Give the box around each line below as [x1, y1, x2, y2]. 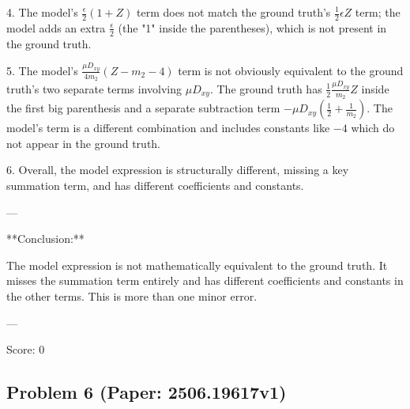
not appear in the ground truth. [6, 134, 161, 151]
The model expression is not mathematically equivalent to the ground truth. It [6, 256, 388, 273]
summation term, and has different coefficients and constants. [6, 176, 304, 193]
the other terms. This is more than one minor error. [6, 287, 258, 304]
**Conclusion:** [6, 230, 85, 247]
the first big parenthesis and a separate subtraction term [6, 100, 280, 116]
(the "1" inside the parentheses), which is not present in [118, 19, 387, 36]
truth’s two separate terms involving [6, 80, 182, 97]
